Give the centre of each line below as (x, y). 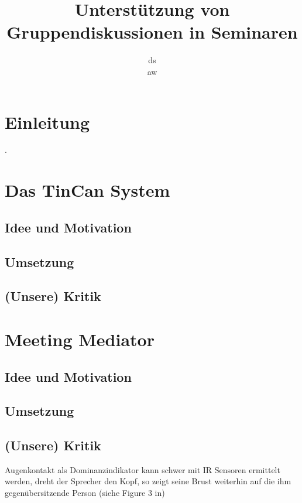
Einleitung (47, 122)
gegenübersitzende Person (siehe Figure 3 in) (85, 493)
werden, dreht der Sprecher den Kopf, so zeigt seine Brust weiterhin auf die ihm (148, 481)
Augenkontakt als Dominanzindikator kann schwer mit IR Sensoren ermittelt (143, 469)
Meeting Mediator (80, 339)
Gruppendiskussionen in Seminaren (152, 32)
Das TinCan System (87, 190)
